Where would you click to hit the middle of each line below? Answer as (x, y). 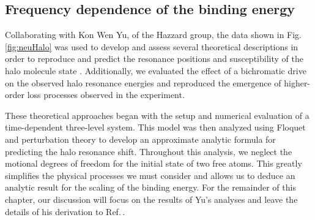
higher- (297, 82)
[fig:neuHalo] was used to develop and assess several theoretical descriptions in (152, 46)
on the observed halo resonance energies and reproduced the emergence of (143, 82)
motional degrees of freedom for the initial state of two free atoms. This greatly (154, 163)
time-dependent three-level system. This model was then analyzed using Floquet (155, 127)
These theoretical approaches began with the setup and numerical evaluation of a (157, 115)
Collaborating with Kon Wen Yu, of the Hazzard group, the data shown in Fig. (153, 35)
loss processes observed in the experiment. (106, 95)
